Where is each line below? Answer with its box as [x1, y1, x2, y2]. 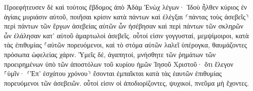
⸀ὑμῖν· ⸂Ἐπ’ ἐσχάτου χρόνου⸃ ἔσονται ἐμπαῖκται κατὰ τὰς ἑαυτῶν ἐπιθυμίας [4, 68, 222, 78]
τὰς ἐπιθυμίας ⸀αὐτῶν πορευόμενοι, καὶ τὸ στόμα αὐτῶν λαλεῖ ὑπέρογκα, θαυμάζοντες [4, 40, 247, 50]
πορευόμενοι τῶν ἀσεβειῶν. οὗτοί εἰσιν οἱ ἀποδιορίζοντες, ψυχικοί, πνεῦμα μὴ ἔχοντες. [4, 77, 249, 88]
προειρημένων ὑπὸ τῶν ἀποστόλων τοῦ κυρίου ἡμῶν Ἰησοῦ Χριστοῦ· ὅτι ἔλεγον [4, 59, 234, 69]
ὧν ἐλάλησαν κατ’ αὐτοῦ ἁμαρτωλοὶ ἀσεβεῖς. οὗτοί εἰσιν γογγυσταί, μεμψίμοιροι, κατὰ [4, 30, 249, 40]
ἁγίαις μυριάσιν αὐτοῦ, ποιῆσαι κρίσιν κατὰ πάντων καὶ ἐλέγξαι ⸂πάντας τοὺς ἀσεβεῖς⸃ [4, 11, 249, 21]
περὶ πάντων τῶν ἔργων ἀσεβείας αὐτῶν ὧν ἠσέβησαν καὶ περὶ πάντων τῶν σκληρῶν [4, 21, 244, 31]
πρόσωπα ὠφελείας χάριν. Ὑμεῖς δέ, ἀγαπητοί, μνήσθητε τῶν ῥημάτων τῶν [4, 49, 216, 59]
